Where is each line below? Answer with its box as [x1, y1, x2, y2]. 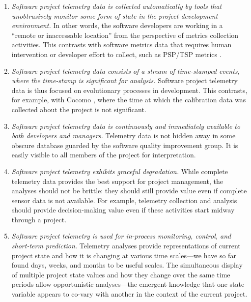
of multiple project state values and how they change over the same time [11, 269, 230, 279]
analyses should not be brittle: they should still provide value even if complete [11, 185, 247, 196]
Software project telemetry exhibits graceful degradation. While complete [11, 166, 228, 176]
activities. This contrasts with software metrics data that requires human [11, 39, 232, 50]
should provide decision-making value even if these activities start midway [11, 205, 235, 215]
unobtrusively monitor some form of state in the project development [11, 10, 218, 21]
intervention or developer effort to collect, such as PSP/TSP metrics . [11, 49, 222, 59]
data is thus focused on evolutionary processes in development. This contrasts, [11, 85, 248, 95]
